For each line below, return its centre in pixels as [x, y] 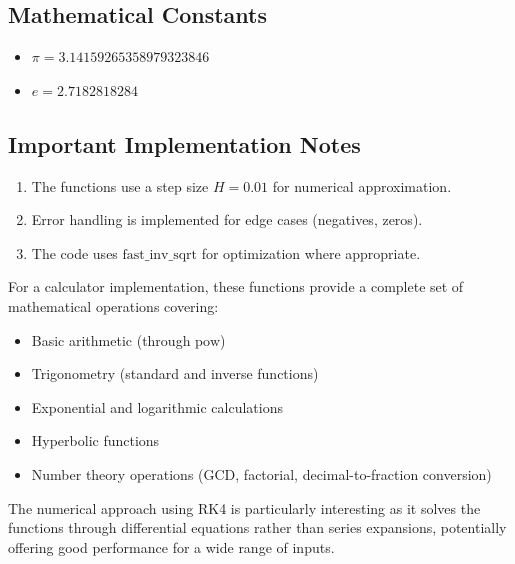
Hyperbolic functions [95, 440]
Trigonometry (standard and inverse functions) [175, 373]
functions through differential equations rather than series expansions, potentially [257, 527]
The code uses [74, 252]
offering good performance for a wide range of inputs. [171, 546]
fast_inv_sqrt [160, 254]
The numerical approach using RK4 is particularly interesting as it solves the [244, 507]
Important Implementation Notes [184, 143]
